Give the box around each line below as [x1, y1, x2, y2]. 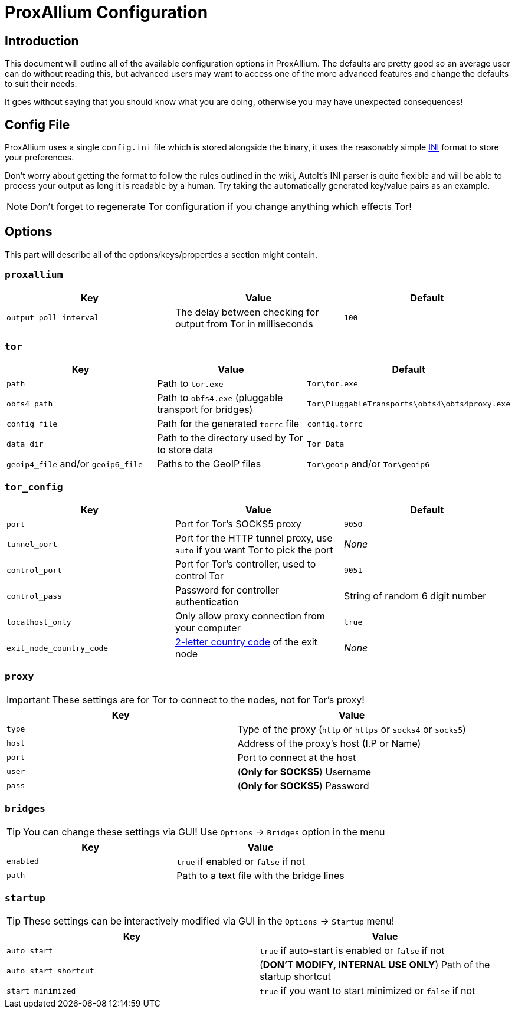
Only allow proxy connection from [175, 610, 325, 622]
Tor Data [307, 439, 345, 448]
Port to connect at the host [237, 751, 356, 763]
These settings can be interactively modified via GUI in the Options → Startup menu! [23, 915, 395, 927]
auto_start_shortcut [6, 966, 94, 975]
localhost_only [6, 617, 71, 627]
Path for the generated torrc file [157, 418, 299, 430]
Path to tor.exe [157, 378, 224, 390]
